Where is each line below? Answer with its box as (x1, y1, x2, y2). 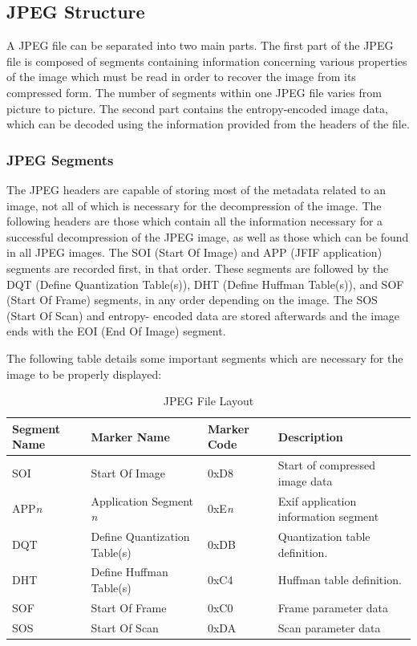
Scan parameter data (277, 619, 381, 636)
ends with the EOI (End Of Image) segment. (6, 323, 226, 339)
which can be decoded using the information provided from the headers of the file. (6, 116, 410, 132)
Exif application (277, 492, 357, 509)
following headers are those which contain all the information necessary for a (6, 213, 383, 230)
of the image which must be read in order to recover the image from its (6, 68, 356, 85)
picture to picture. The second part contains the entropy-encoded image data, (6, 100, 388, 116)
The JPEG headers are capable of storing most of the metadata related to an (6, 181, 387, 197)
